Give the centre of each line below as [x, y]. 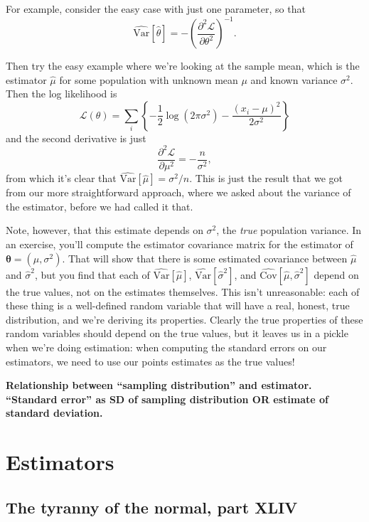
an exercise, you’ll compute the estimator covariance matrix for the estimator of [180, 244]
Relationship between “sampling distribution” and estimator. [159, 385]
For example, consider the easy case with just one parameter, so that [156, 9]
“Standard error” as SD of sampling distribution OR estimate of [167, 399]
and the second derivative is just [76, 138]
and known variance [294, 79]
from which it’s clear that [61, 178]
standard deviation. [54, 413]
